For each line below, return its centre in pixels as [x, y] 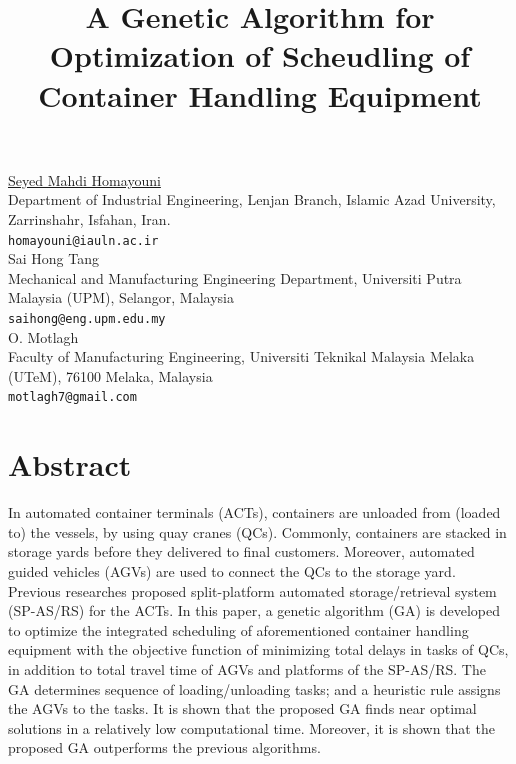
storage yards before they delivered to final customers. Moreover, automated [241, 551]
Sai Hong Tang [54, 258]
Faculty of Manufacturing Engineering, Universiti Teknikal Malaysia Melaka [241, 356]
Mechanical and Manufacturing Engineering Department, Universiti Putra [235, 277]
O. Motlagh [43, 336]
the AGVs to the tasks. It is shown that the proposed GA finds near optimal [242, 708]
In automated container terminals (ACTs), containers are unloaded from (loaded [254, 512]
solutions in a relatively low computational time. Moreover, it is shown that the [251, 727]
